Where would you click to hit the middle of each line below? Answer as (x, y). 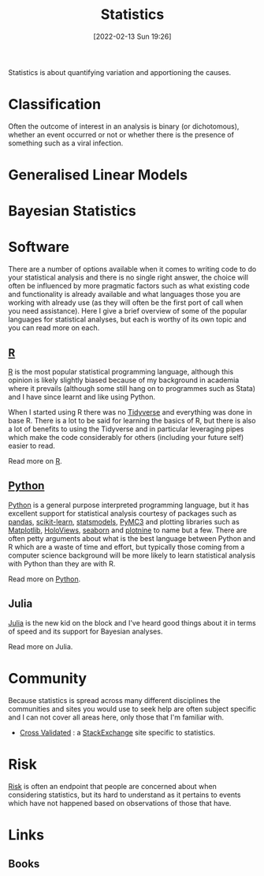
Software (39, 247)
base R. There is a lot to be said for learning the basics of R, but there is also (132, 421)
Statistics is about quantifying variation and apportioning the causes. (120, 72)
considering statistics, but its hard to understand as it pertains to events (125, 795)
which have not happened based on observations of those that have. (120, 803)
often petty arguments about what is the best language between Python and (132, 538)
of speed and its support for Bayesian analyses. (86, 631)
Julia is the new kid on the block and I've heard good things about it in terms (132, 622)
